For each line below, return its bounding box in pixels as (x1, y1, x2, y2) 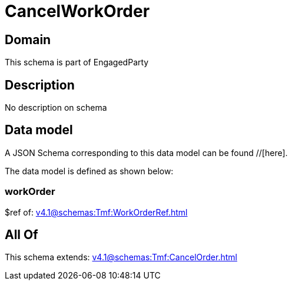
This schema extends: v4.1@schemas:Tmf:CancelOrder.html (5, 252, 237, 263)
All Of (5, 227, 38, 243)
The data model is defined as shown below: (5, 165, 174, 176)
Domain (5, 32, 51, 47)
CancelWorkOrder (5, 1, 150, 21)
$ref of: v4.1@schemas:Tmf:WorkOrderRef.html (5, 207, 188, 217)
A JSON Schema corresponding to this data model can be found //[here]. (5, 147, 288, 158)
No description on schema (5, 102, 107, 113)
